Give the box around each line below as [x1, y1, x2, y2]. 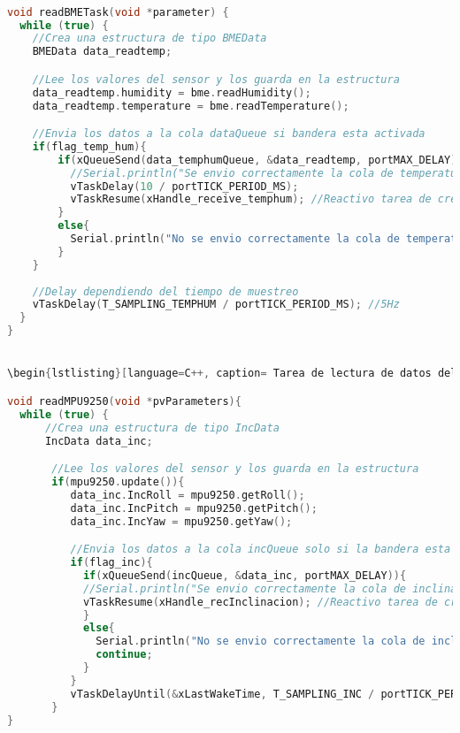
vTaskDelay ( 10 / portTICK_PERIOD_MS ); [70, 179, 299, 193]
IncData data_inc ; [44, 434, 153, 447]
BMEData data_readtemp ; [32, 45, 172, 58]
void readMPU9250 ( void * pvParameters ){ [7, 394, 241, 408]
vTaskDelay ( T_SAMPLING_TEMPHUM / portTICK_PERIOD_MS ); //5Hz [32, 298, 400, 311]
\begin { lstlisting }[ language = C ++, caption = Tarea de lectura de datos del [7, 367, 457, 380]
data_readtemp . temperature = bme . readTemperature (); [32, 99, 349, 112]
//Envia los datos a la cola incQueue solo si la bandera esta [70, 543, 451, 556]
